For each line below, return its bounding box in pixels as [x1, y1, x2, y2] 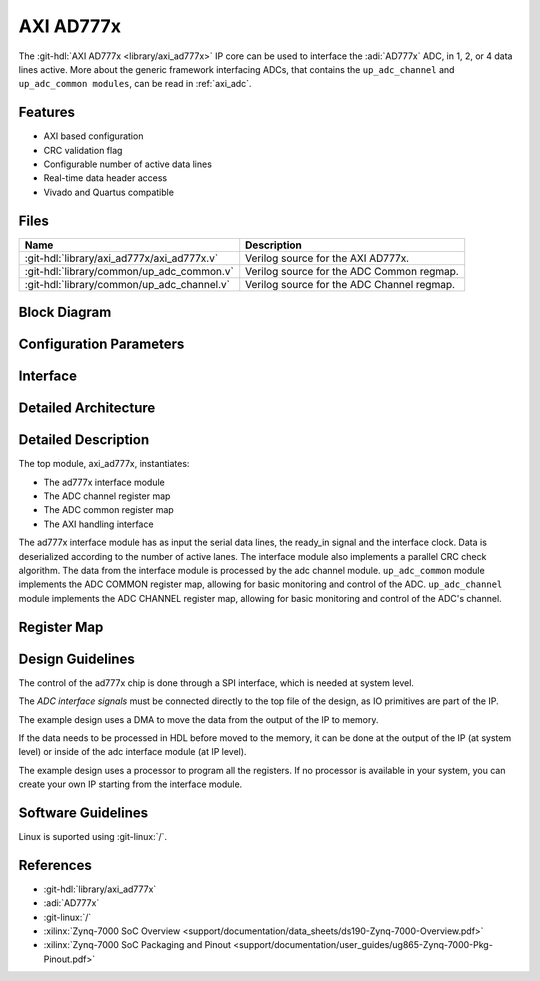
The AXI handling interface [43, 518, 154, 530]
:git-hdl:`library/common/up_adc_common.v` [24, 264, 234, 278]
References [18, 856, 92, 874]
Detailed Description [18, 431, 150, 449]
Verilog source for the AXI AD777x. [245, 251, 410, 265]
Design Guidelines [18, 650, 135, 667]
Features [18, 104, 75, 121]
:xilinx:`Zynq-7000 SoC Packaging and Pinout [43, 939, 232, 951]
